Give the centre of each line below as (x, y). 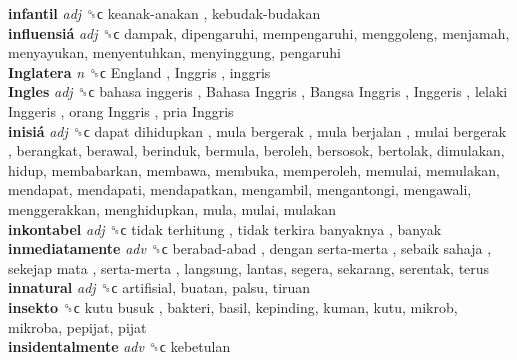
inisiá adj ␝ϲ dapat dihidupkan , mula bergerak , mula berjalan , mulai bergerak (257, 130)
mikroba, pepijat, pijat (77, 326)
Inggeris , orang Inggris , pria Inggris (121, 110)
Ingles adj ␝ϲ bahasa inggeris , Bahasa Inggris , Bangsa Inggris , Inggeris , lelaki (258, 91)
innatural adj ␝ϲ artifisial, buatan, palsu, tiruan (159, 287)
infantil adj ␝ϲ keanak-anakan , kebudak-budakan (164, 13)
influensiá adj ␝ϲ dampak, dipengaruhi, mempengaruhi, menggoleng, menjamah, (259, 32)
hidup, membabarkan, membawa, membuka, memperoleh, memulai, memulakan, (254, 169)
